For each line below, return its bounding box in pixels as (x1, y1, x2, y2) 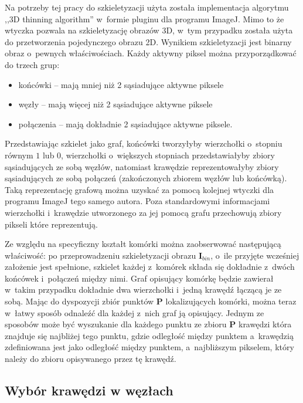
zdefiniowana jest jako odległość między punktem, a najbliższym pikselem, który (5, 341, 294, 353)
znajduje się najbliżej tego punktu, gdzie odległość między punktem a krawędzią (5, 329, 294, 341)
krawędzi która (238, 318, 292, 330)
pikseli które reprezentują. (5, 218, 98, 230)
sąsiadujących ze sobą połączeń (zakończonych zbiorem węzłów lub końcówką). (5, 172, 287, 184)
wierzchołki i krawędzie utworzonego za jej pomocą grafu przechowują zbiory (5, 206, 282, 218)
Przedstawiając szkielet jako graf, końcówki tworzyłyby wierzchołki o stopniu (5, 137, 282, 150)
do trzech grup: (5, 58, 60, 70)
